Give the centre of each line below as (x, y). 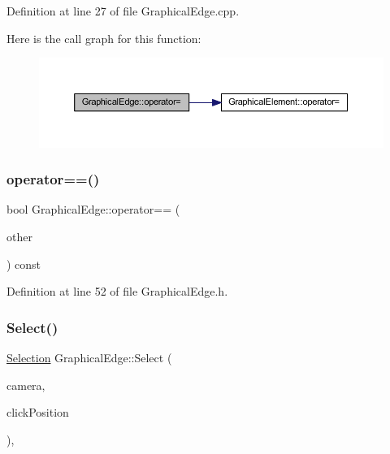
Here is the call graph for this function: (104, 38)
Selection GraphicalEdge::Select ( (89, 357)
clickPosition (38, 412)
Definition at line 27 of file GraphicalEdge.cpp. (123, 11)
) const (24, 264)
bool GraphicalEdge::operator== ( (93, 209)
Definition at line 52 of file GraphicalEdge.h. (117, 291)
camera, (26, 385)
